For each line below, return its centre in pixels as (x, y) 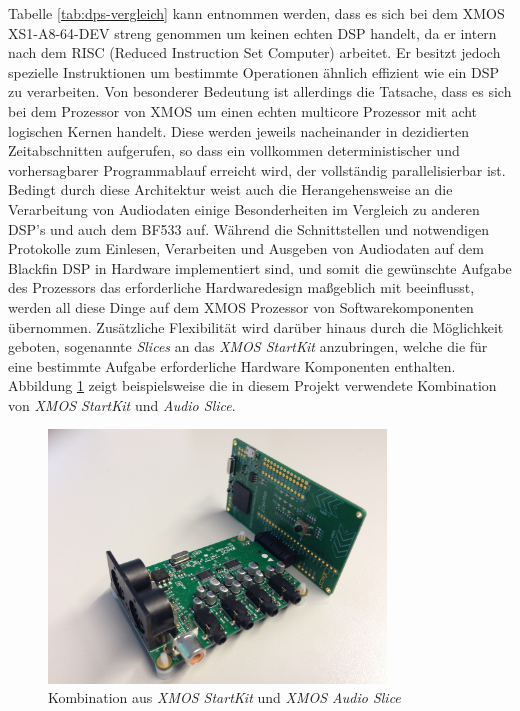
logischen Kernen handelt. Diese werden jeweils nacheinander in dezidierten (239, 130)
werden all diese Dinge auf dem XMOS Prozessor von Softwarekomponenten (241, 306)
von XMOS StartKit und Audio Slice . (122, 404)
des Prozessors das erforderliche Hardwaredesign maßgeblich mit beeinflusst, (241, 287)
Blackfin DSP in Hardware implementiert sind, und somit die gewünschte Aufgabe (260, 267)
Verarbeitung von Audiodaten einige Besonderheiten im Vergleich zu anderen (244, 208)
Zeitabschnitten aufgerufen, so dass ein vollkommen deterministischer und (234, 150)
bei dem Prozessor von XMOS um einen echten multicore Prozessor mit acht (243, 110)
